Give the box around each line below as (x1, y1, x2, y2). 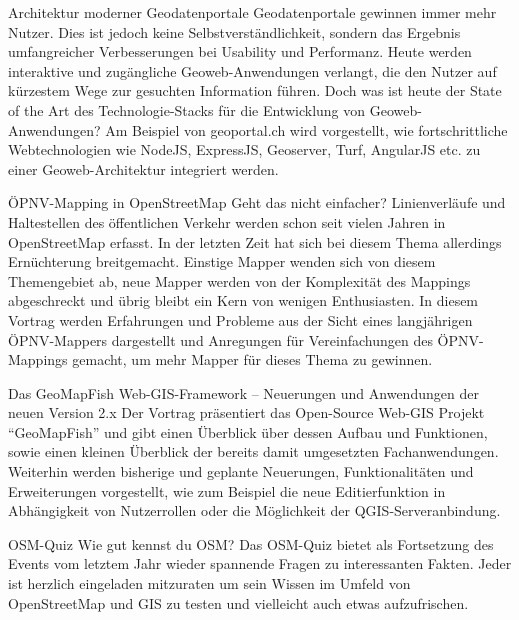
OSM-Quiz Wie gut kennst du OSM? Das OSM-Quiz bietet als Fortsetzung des (8, 533, 494, 554)
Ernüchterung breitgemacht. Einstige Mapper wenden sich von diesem (8, 251, 436, 272)
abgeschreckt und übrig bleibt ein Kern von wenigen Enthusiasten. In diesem (8, 290, 479, 311)
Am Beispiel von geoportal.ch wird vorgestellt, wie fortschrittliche (105, 119, 508, 140)
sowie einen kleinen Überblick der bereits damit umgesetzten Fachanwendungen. (8, 441, 499, 462)
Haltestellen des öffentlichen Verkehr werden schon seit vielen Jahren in (8, 211, 446, 232)
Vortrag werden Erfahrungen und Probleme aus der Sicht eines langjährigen (8, 309, 473, 330)
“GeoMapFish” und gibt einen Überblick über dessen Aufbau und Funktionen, (8, 421, 488, 442)
